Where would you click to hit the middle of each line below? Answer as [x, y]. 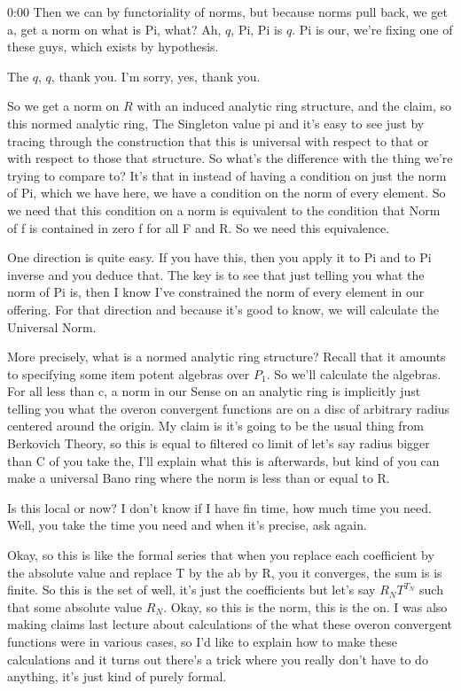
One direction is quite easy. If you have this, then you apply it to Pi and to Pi [219, 257]
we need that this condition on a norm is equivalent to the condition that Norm [224, 210]
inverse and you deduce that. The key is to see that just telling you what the [216, 274]
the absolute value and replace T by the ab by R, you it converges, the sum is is [225, 572]
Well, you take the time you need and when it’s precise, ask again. [187, 525]
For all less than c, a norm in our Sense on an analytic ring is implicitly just [214, 391]
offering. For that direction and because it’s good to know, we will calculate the [223, 309]
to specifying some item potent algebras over [129, 373]
